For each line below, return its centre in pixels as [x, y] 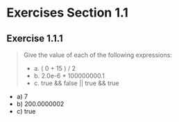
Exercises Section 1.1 [68, 13]
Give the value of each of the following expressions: [98, 55]
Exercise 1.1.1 [35, 38]
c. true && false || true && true [76, 83]
